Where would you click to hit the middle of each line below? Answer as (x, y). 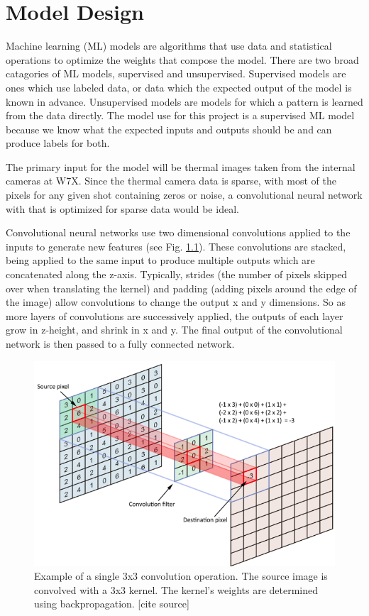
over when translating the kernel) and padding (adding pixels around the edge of (181, 288)
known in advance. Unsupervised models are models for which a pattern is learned (184, 101)
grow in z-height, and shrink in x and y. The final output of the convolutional (174, 330)
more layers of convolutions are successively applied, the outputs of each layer (175, 315)
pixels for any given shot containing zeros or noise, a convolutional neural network (184, 195)
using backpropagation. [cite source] (112, 604)
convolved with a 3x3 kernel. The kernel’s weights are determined (176, 589)
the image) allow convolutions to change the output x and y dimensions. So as (176, 302)
